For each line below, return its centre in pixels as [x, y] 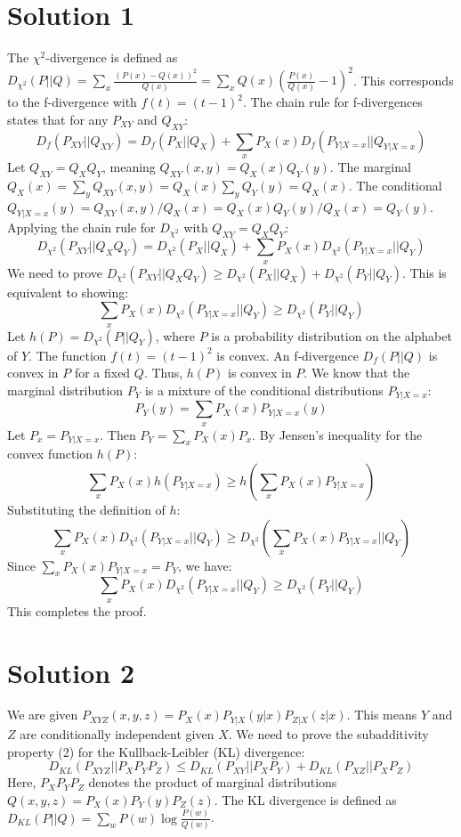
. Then [118, 434]
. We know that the [357, 373]
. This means [382, 715]
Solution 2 [71, 672]
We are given [43, 715]
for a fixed [102, 373]
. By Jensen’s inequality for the [337, 434]
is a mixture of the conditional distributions [264, 390]
